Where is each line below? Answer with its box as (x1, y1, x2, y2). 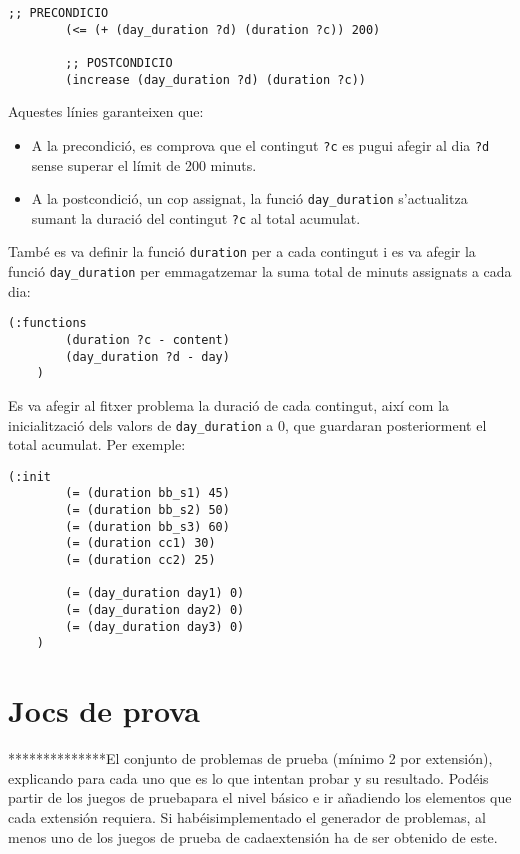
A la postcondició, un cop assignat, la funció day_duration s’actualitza (31, 188, 468, 209)
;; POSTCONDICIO (65, 55, 173, 70)
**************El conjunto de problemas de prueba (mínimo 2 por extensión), (8, 748, 493, 769)
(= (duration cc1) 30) (65, 536, 216, 551)
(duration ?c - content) (65, 333, 230, 347)
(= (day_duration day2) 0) (65, 603, 245, 618)
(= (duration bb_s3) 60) (65, 519, 230, 534)
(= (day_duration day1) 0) (65, 586, 245, 601)
